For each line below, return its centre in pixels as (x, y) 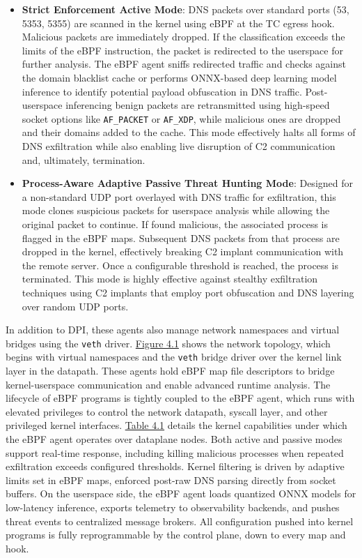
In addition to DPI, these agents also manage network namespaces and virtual (173, 330)
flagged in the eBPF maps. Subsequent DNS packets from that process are (181, 237)
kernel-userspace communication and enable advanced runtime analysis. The (168, 384)
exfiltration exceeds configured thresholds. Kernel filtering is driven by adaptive (175, 466)
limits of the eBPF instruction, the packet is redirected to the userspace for (182, 50)
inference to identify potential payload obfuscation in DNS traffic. (162, 91)
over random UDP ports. (75, 306)
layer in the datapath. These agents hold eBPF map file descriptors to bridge (170, 371)
